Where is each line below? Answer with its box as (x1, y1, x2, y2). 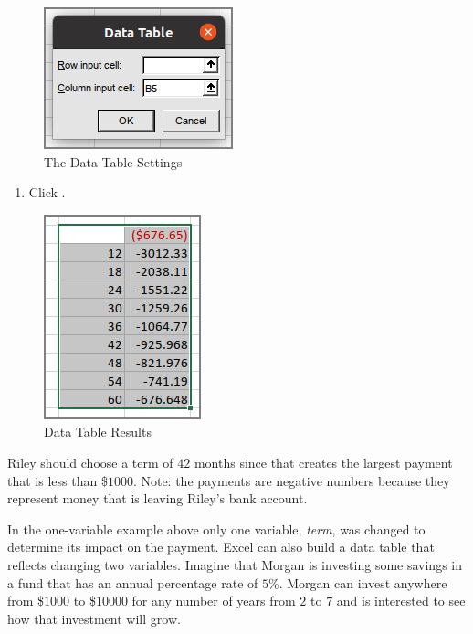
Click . (28, 183, 66, 202)
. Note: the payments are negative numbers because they (132, 470, 450, 490)
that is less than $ (7, 470, 108, 490)
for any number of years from (131, 591, 296, 610)
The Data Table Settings (44, 152, 183, 171)
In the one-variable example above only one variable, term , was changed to (7, 519, 426, 538)
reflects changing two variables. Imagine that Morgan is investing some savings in (7, 555, 463, 574)
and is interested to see (336, 591, 466, 610)
